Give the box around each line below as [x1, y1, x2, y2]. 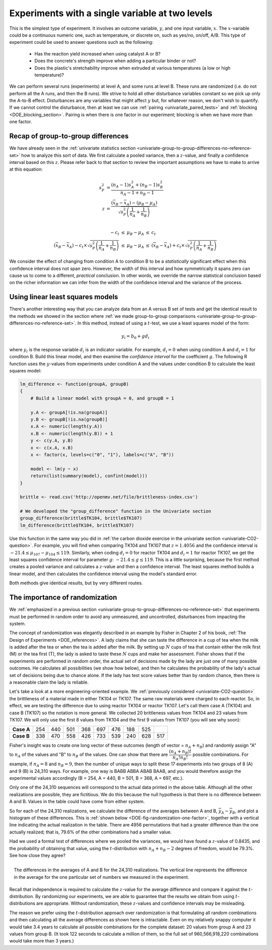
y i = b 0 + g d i [121, 333, 150, 341]
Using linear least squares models [9, 293, 118, 301]
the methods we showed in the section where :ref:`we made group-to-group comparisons [9, 313, 196, 319]
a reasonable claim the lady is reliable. [9, 679, 89, 686]
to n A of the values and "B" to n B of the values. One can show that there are [9, 752, 168, 759]
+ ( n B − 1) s [135, 182, 161, 189]
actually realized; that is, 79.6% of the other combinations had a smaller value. [9, 829, 172, 835]
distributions [9, 901, 35, 907]
